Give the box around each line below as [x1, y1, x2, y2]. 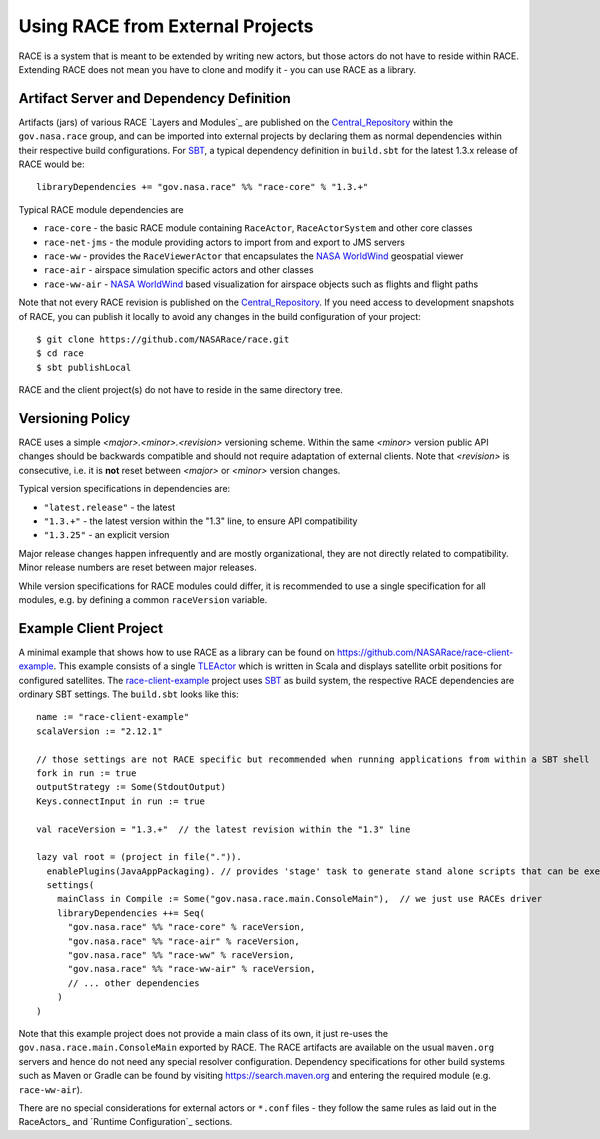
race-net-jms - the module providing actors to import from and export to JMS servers [43, 236, 405, 248]
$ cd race [36, 348, 84, 359]
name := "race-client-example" [36, 711, 190, 723]
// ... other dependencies [67, 977, 200, 989]
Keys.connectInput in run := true [36, 795, 205, 807]
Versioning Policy [18, 410, 131, 427]
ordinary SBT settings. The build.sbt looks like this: [18, 688, 239, 700]
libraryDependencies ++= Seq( [56, 907, 205, 919]
